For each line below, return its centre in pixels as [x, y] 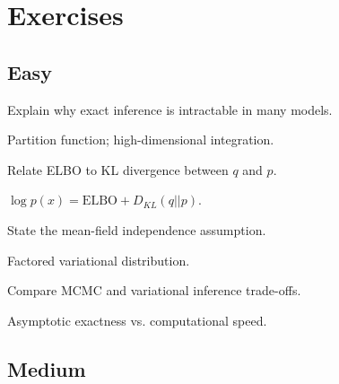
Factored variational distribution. [99, 260]
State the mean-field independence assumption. [137, 229]
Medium [47, 368]
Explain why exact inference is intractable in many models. [170, 109]
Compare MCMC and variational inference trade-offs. [154, 290]
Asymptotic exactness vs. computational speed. [137, 320]
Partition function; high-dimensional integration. [141, 140]
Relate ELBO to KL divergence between [118, 169]
